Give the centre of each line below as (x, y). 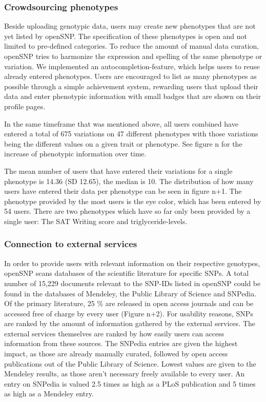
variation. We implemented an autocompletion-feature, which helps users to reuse (132, 66)
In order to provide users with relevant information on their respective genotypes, (132, 263)
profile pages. (25, 106)
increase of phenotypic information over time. (75, 154)
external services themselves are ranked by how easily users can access (114, 333)
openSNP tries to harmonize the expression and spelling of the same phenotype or (133, 56)
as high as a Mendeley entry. (49, 394)
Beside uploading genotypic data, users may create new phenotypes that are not (130, 26)
